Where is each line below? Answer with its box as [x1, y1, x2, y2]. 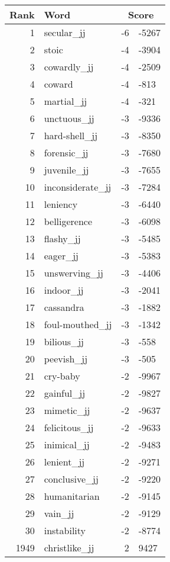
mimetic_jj [44, 403, 90, 417]
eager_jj [44, 249, 79, 262]
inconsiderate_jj [44, 180, 112, 194]
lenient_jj [44, 455, 85, 468]
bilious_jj [44, 335, 84, 348]
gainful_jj [44, 386, 86, 400]
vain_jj [44, 506, 74, 520]
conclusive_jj [44, 472, 99, 486]
